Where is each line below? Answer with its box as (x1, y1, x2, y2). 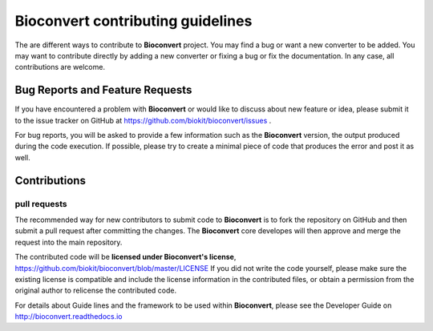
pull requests (14, 198, 67, 209)
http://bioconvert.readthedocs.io (14, 312, 123, 321)
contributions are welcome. (14, 63, 106, 72)
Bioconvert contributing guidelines (14, 12, 253, 30)
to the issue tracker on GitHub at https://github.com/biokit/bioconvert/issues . (14, 115, 272, 125)
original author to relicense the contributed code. (14, 285, 177, 296)
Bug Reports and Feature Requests (14, 83, 192, 97)
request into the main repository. (14, 237, 123, 247)
